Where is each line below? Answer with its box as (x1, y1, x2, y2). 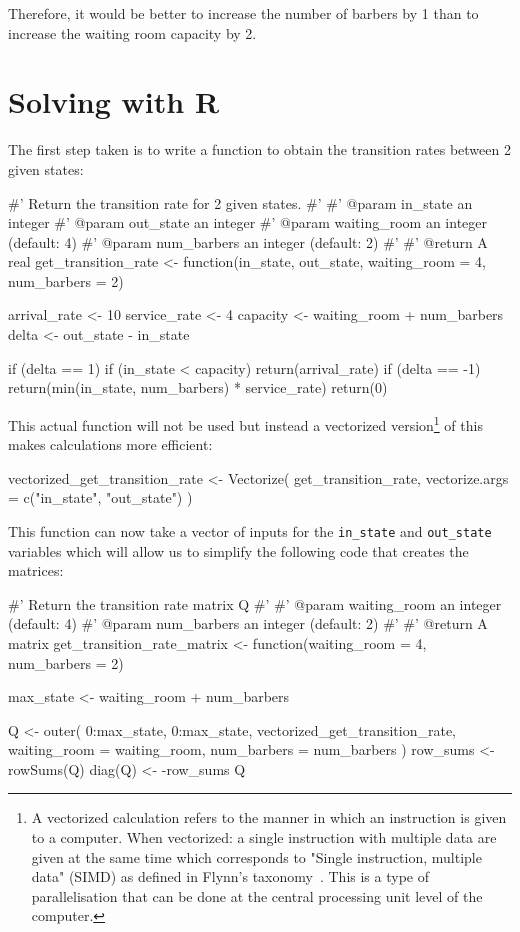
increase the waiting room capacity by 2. (8, 22, 257, 43)
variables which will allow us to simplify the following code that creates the (8, 540, 469, 561)
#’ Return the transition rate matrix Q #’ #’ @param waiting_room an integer (8, 593, 502, 614)
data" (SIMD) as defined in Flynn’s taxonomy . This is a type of (31, 866, 429, 887)
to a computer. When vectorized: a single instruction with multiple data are (31, 827, 497, 848)
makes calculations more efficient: (8, 434, 213, 455)
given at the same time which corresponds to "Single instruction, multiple (31, 846, 482, 867)
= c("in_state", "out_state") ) (8, 487, 193, 508)
